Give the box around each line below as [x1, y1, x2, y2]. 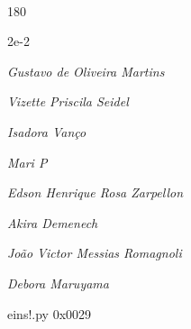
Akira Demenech [7, 213, 98, 232]
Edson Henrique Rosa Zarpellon [7, 183, 184, 202]
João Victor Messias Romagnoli [7, 243, 182, 262]
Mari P [7, 152, 48, 171]
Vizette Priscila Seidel [7, 92, 129, 111]
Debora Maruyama [7, 273, 109, 292]
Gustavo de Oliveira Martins [7, 61, 165, 80]
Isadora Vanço [7, 122, 86, 141]
